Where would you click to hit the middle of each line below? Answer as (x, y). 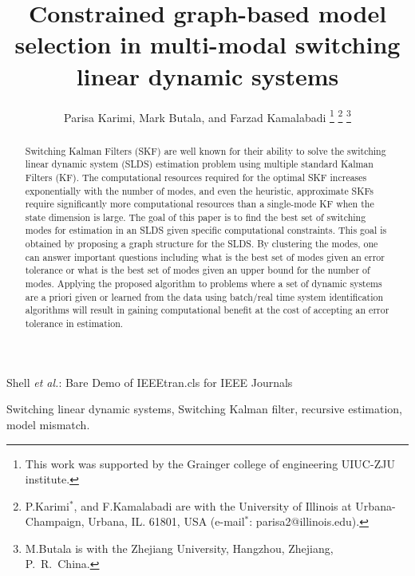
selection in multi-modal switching (207, 44)
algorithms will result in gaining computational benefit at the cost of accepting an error (207, 310)
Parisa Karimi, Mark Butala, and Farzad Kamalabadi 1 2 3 (207, 116)
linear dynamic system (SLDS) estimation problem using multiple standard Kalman (199, 164)
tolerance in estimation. (74, 324)
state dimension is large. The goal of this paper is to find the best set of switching (196, 217)
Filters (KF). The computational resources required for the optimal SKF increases (196, 177)
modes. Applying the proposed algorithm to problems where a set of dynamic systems (204, 284)
